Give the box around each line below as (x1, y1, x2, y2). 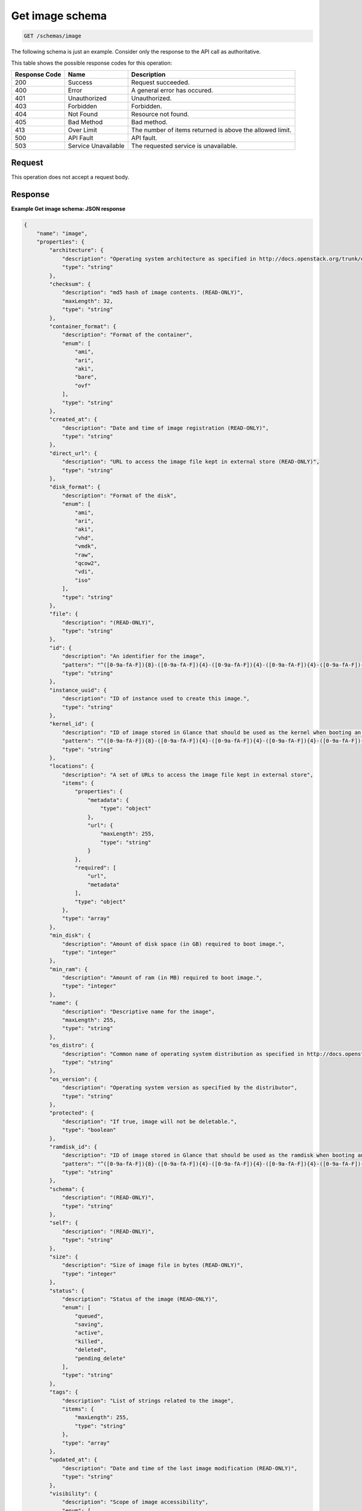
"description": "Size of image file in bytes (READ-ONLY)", (62, 1262, 244, 1269)
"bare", (74, 374, 98, 381)
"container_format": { (49, 323, 117, 329)
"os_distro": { (49, 1042, 95, 1049)
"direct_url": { (49, 450, 98, 456)
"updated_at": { (49, 1457, 98, 1463)
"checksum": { (49, 281, 91, 288)
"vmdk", (74, 543, 98, 550)
